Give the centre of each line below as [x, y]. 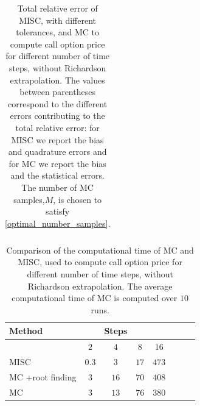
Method [26, 331]
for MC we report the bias [57, 163]
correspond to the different [58, 103]
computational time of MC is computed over [95, 298]
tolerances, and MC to [57, 32]
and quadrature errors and [57, 151]
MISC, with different [58, 20]
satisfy [58, 211]
